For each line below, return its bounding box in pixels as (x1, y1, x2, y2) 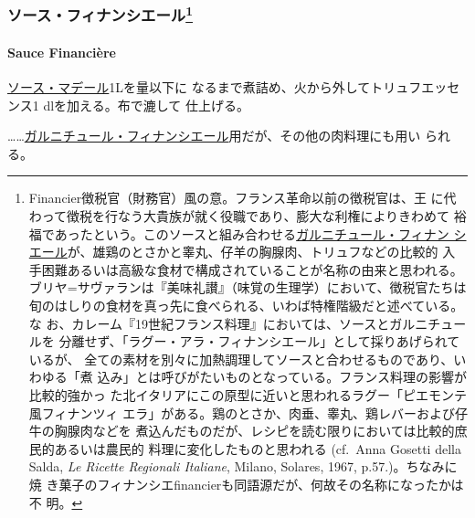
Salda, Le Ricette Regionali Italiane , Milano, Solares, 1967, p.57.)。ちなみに (28, 457, 458, 476)
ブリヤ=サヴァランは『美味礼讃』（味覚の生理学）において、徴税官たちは (28, 278, 467, 297)
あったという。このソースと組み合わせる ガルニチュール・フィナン (54, 224, 449, 243)
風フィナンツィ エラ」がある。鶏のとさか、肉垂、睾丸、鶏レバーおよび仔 (28, 403, 468, 422)
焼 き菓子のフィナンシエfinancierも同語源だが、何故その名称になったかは (28, 474, 464, 493)
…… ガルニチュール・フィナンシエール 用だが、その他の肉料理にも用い (7, 126, 421, 145)
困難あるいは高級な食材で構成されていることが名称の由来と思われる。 (41, 259, 463, 279)
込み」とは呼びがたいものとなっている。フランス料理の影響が (97, 367, 468, 386)
